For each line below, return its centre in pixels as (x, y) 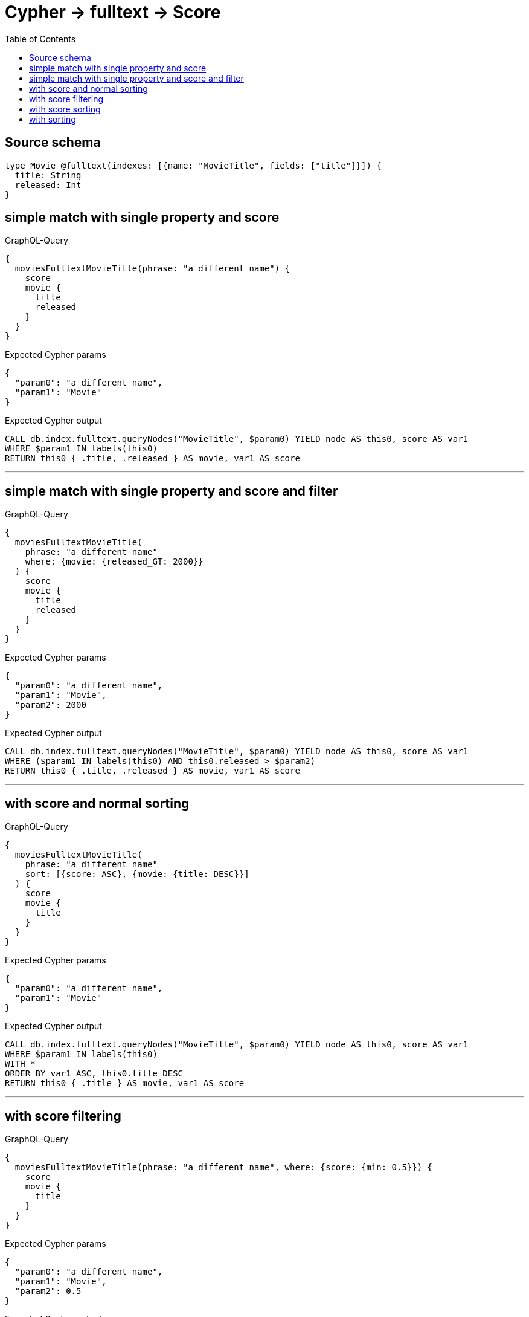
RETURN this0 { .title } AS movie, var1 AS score (125, 1083)
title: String (48, 175)
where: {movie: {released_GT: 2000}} (114, 562)
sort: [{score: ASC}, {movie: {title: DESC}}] (137, 874)
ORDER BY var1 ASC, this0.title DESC (94, 1074)
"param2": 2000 (50, 705)
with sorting (53, 119)
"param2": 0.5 (48, 1291)
